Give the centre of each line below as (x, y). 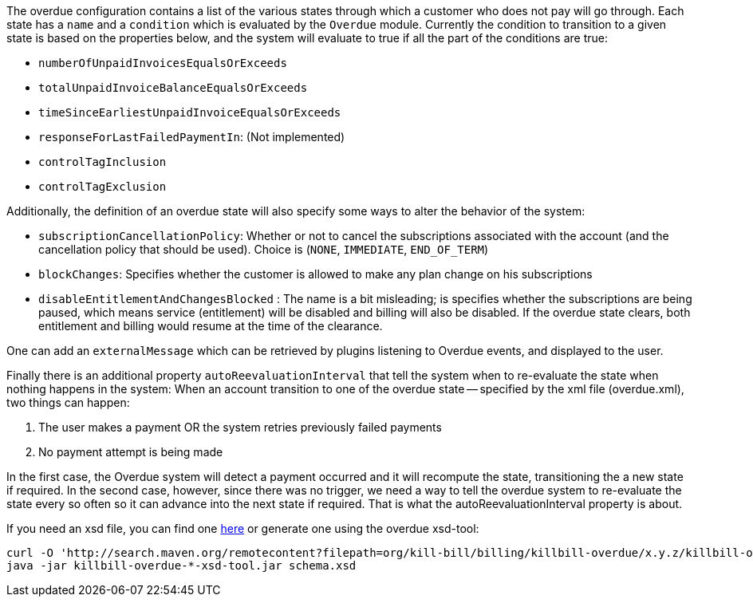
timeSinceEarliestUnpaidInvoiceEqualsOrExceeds (190, 112)
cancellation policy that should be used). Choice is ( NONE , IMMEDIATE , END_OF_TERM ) (264, 249)
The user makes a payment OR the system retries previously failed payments (240, 427)
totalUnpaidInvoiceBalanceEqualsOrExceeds (173, 88)
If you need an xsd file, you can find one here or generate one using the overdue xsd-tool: (243, 528)
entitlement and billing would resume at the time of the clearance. (211, 326)
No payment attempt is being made (131, 452)
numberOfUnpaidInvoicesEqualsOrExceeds (163, 63)
